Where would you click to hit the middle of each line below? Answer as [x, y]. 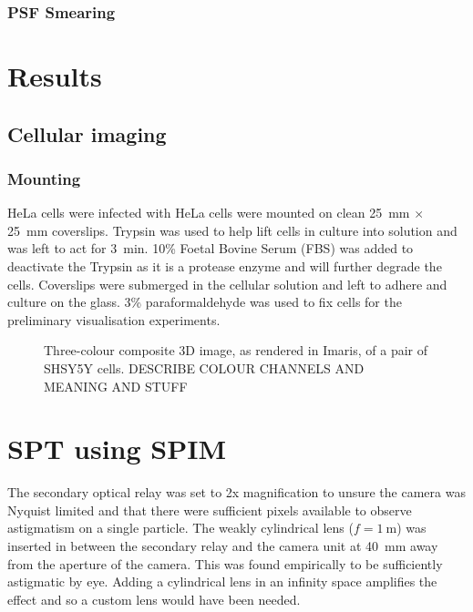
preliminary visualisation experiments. [114, 319]
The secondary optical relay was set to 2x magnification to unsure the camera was [236, 492]
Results [55, 76]
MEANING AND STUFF [116, 386]
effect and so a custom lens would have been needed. [154, 599]
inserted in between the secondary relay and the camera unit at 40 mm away [223, 546]
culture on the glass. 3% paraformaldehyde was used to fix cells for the [205, 302]
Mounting [44, 178]
